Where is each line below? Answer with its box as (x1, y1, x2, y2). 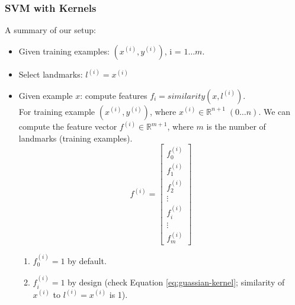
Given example (18, 89, 73, 101)
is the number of (206, 120, 266, 133)
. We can (258, 105, 291, 117)
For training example (18, 105, 95, 117)
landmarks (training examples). (18, 131, 133, 144)
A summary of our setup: (5, 24, 96, 36)
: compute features (80, 89, 147, 101)
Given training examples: (18, 44, 110, 57)
